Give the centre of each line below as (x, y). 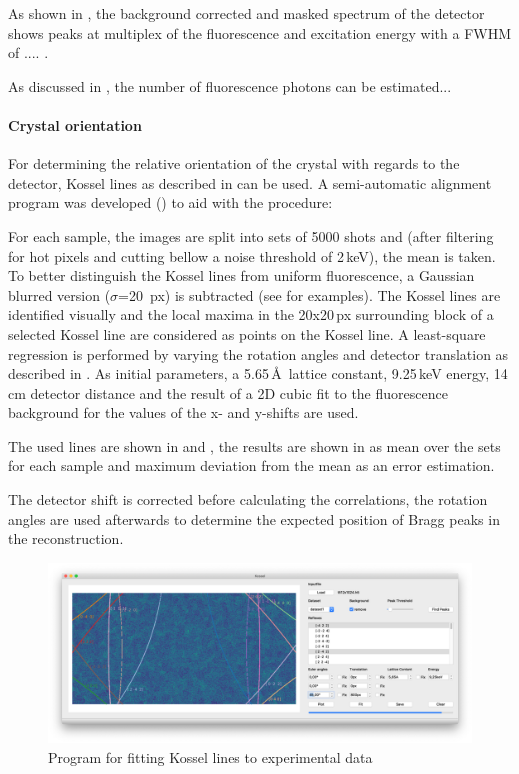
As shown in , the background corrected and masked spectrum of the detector (246, 13)
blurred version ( (59, 294)
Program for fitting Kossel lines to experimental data (210, 756)
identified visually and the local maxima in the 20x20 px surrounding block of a (251, 314)
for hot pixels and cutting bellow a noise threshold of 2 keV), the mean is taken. (252, 255)
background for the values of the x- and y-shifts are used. (183, 412)
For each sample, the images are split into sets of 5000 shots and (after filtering (251, 235)
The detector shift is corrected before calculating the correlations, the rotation (248, 499)
